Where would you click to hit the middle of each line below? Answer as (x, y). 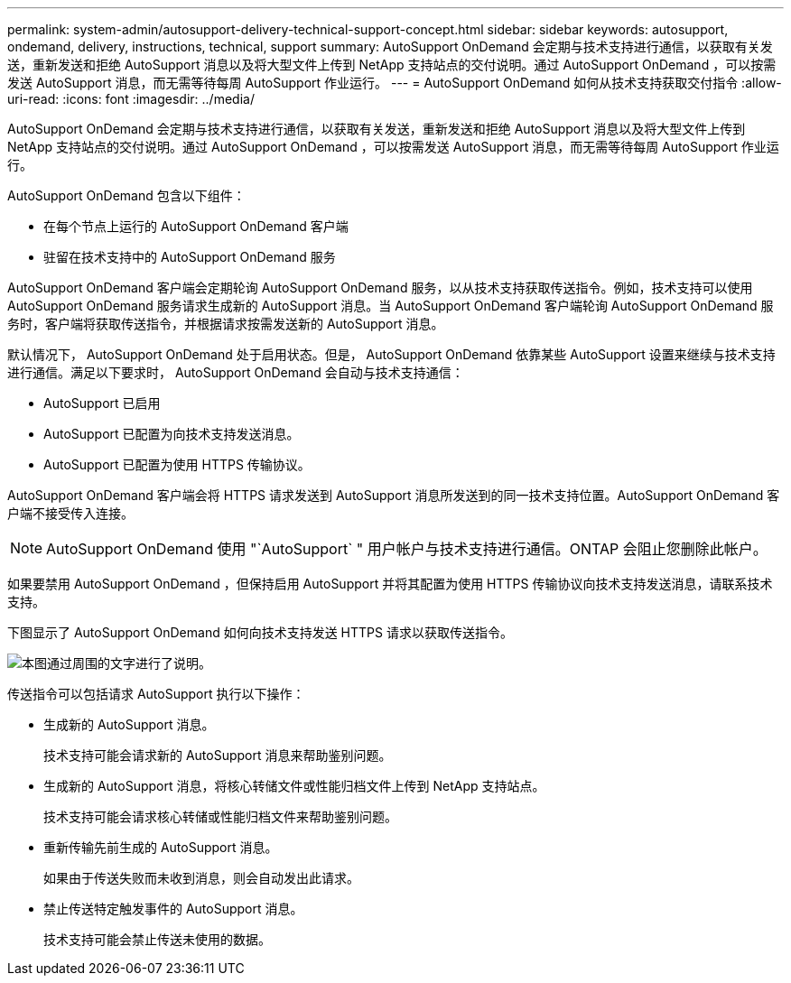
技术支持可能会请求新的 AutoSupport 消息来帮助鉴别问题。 (218, 755)
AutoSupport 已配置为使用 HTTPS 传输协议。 (177, 464)
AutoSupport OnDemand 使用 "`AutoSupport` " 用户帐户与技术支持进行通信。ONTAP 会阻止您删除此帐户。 (407, 549)
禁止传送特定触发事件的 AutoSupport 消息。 (173, 909)
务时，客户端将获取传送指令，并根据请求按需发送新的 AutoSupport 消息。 (226, 324)
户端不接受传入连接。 (70, 513)
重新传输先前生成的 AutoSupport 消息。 (161, 847)
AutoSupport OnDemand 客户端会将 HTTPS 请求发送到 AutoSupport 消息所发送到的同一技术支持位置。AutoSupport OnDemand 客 (394, 495)
